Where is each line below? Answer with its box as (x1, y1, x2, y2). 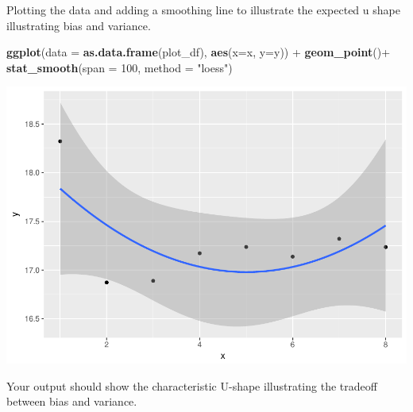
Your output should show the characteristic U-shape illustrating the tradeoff (6, 377, 377, 394)
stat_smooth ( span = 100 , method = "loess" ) (6, 59, 233, 75)
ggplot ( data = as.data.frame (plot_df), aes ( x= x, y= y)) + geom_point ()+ (6, 44, 391, 60)
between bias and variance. (6, 393, 137, 410)
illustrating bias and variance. (6, 17, 151, 33)
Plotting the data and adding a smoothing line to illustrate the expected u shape (6, 2, 400, 17)
